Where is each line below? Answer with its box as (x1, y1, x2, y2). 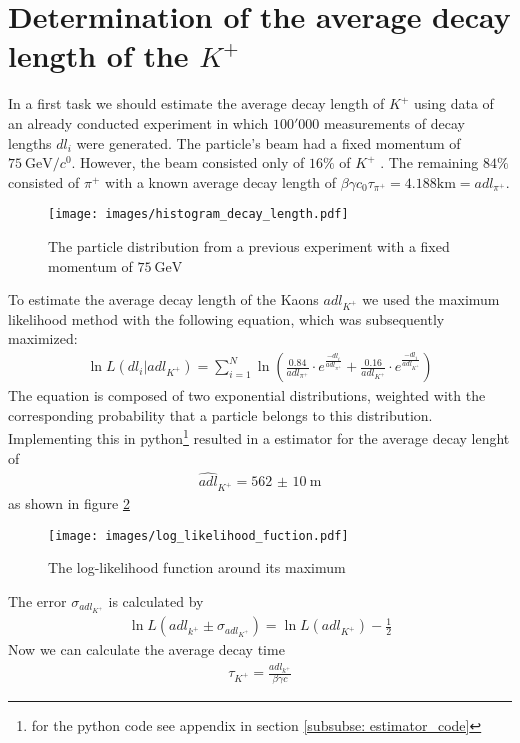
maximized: (8, 328, 78, 349)
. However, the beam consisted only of (71, 152, 305, 173)
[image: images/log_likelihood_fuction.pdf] (48, 528, 349, 543)
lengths (8, 132, 52, 153)
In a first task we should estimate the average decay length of (8, 93, 385, 114)
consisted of (8, 171, 80, 192)
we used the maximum (362, 289, 500, 310)
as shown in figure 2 (8, 493, 130, 514)
